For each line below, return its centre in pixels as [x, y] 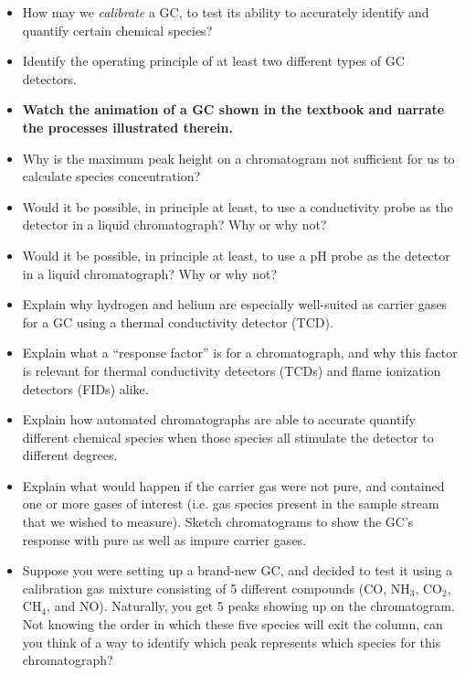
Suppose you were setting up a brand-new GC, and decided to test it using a [238, 570]
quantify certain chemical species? [117, 30]
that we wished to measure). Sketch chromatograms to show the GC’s [218, 522]
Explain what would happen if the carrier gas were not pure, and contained [233, 485]
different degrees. [70, 455]
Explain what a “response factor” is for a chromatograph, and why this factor [240, 353]
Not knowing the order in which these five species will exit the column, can [232, 624]
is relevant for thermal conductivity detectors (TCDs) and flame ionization [232, 370]
